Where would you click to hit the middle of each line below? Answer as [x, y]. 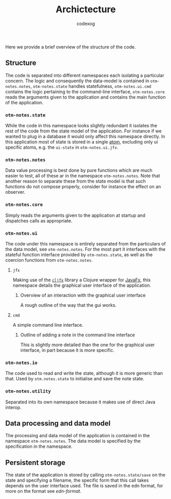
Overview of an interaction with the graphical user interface [83, 295]
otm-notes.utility [28, 391]
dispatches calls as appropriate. [39, 220]
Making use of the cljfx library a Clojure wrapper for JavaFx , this [81, 280]
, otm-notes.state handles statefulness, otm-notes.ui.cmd [91, 86]
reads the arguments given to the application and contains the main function [86, 97]
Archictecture [86, 9]
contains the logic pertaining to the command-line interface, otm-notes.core [85, 92]
